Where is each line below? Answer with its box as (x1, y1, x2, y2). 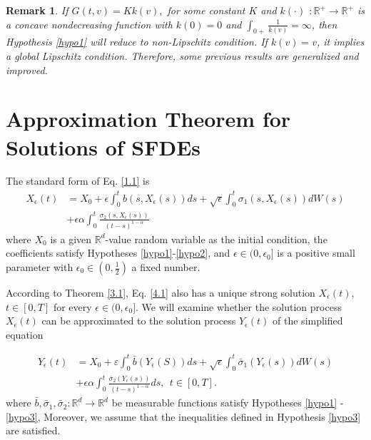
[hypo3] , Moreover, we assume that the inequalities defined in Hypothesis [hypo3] (6, 409, 361, 424)
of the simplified (273, 313, 343, 328)
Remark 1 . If (6, 3, 68, 17)
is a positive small (277, 245, 355, 260)
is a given (50, 231, 92, 246)
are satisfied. (6, 423, 61, 438)
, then (311, 16, 337, 31)
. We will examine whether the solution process (136, 299, 342, 314)
